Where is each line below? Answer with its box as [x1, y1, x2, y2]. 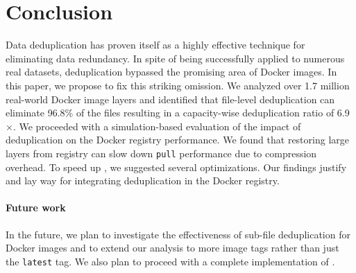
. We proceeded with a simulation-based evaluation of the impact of [12, 118, 301, 133]
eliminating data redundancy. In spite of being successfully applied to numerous [6, 51, 345, 65]
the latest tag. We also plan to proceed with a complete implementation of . [6, 254, 335, 268]
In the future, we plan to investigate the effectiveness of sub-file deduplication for [6, 227, 350, 241]
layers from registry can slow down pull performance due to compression [6, 146, 317, 160]
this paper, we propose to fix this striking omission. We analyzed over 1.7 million [6, 78, 350, 92]
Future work [6, 200, 66, 215]
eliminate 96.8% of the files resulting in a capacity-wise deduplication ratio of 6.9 [6, 105, 350, 120]
